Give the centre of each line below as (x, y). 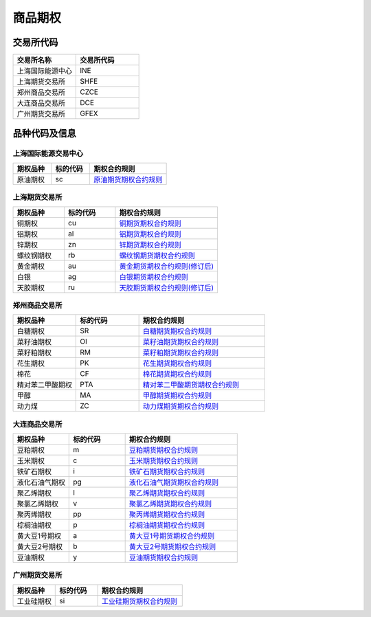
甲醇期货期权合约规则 (177, 396)
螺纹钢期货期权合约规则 (157, 256)
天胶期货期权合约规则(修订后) (167, 287)
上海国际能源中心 (44, 71)
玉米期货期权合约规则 (164, 461)
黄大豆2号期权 (40, 547)
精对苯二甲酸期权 (44, 385)
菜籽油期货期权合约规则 (181, 342)
